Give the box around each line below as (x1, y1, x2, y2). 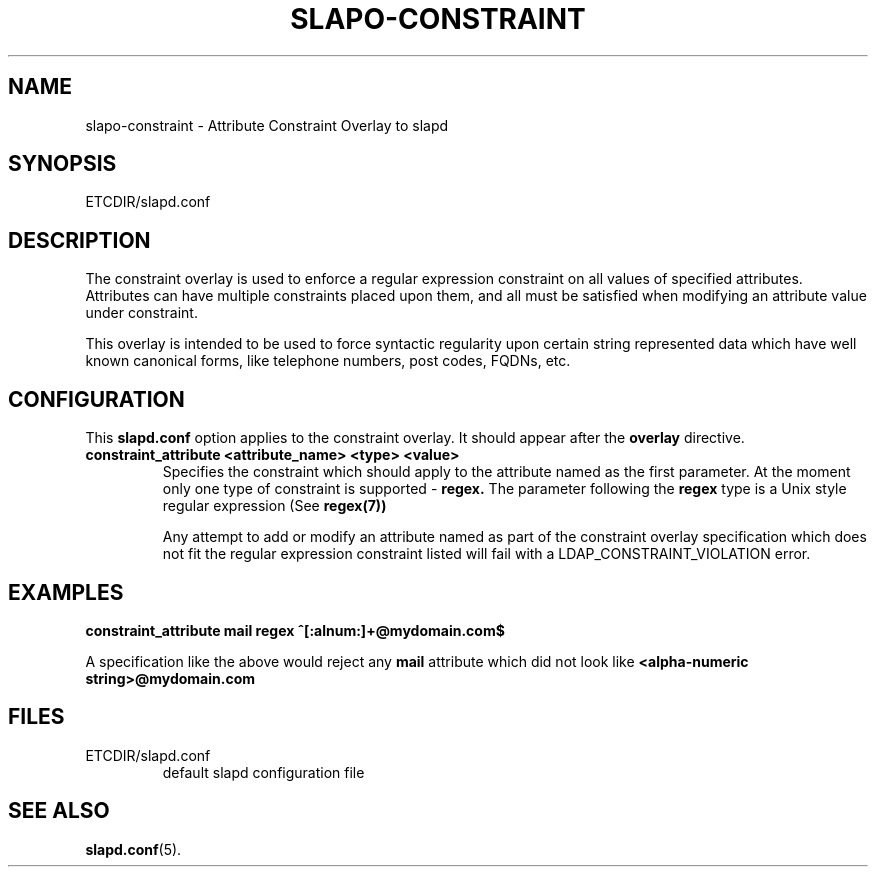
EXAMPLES (8, 579, 124, 605)
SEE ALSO (8, 798, 110, 824)
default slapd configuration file (162, 763, 365, 781)
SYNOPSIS (8, 151, 117, 177)
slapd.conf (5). (85, 840, 182, 858)
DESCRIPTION (8, 227, 151, 253)
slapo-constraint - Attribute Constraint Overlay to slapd (85, 116, 449, 134)
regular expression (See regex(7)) (162, 497, 387, 515)
